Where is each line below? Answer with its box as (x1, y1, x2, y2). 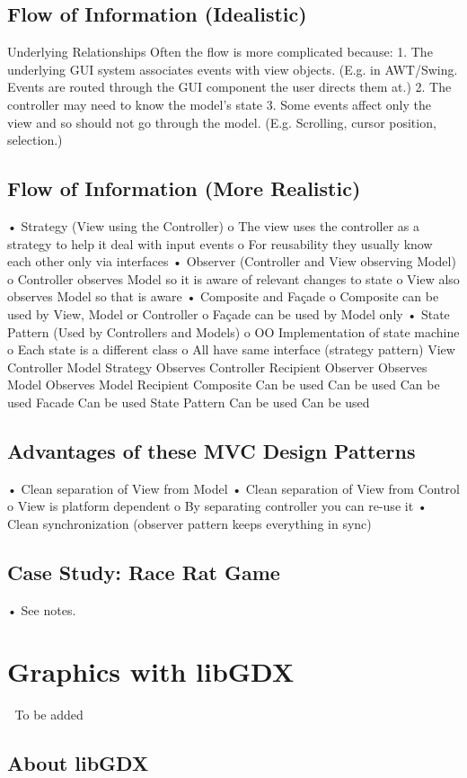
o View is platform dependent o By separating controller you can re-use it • (7, 496, 427, 515)
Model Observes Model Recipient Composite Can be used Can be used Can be (7, 375, 440, 394)
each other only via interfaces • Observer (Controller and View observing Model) (7, 252, 456, 271)
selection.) (7, 130, 63, 149)
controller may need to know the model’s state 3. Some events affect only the (7, 94, 431, 113)
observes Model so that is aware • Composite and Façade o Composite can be (7, 287, 439, 306)
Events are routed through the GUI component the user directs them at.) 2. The (7, 77, 452, 96)
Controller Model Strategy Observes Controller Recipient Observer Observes (7, 357, 427, 376)
